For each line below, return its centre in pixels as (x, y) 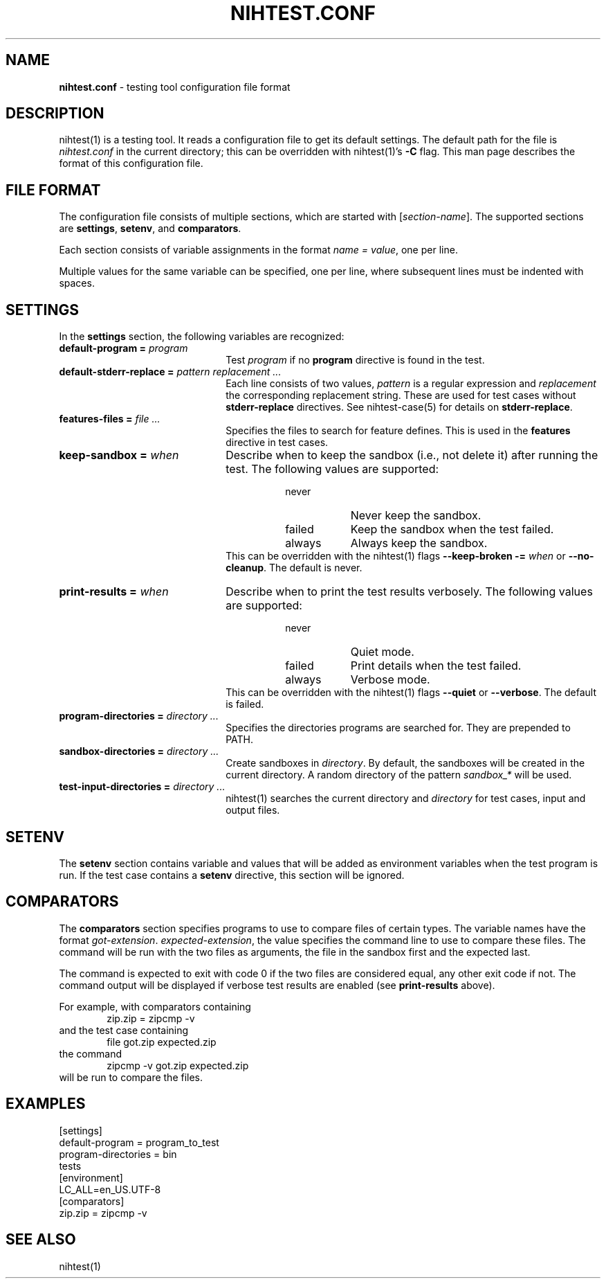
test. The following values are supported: (332, 469)
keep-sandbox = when (119, 455)
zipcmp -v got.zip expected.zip (178, 1065)
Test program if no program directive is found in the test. (355, 360)
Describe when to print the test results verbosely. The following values (409, 592)
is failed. (245, 704)
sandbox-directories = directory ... (139, 751)
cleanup (245, 568)
